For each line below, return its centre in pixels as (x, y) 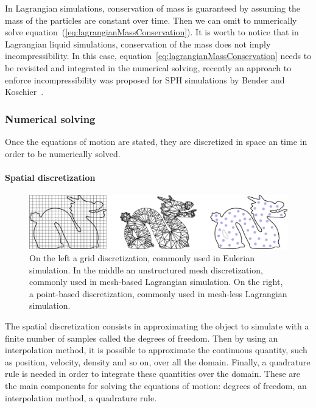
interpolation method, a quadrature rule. (81, 397)
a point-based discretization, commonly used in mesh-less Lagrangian (158, 293)
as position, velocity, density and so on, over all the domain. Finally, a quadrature (158, 361)
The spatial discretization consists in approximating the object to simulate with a (157, 325)
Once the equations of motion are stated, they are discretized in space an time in (156, 141)
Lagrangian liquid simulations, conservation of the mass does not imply (138, 44)
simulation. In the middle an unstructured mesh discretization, (146, 269)
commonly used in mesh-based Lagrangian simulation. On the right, (156, 282)
